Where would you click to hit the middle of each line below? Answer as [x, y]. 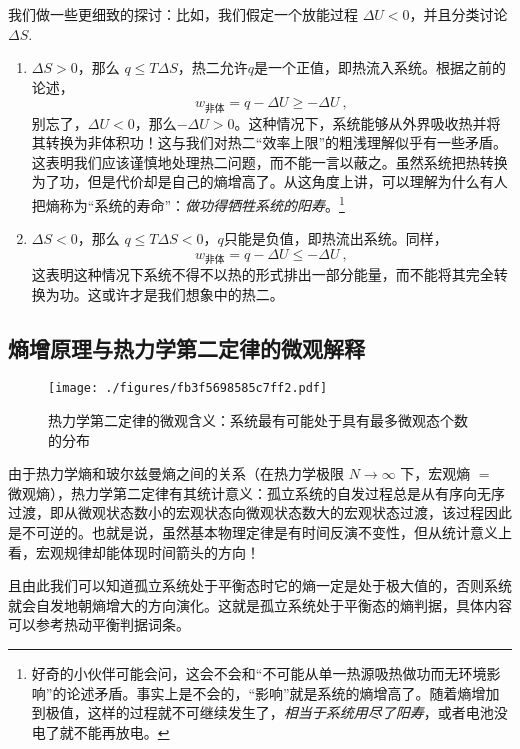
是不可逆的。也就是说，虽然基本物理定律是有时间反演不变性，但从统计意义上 [260, 531]
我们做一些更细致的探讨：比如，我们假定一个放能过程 [183, 14]
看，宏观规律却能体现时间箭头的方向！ [134, 551]
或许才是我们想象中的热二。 [192, 293]
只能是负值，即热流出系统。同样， [335, 238]
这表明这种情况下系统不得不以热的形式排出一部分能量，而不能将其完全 [262, 273]
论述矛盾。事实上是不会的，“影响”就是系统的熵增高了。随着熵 [269, 692]
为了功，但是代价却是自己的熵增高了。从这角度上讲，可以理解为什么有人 [269, 181]
